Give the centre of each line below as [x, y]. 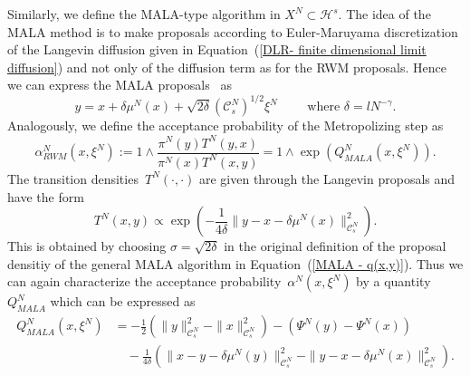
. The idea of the [384, 14]
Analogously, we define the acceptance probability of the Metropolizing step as [225, 125]
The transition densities [73, 178]
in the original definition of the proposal [335, 246]
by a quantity [393, 281]
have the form [46, 196]
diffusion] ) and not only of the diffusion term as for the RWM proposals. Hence [227, 67]
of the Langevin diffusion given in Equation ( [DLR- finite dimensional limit [217, 49]
